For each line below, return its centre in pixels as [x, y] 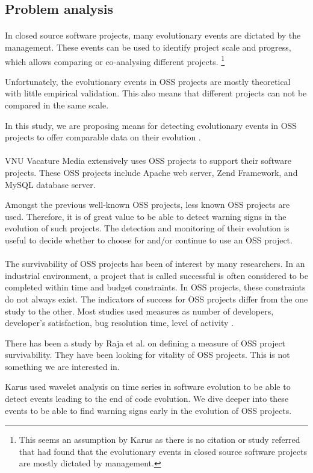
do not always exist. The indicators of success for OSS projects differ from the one [156, 299]
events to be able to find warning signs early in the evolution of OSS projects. [148, 410]
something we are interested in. [62, 366]
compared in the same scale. [57, 105]
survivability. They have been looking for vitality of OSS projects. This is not [147, 355]
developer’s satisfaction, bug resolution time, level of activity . [119, 323]
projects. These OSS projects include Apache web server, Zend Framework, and [151, 172]
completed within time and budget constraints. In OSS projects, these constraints [155, 287]
